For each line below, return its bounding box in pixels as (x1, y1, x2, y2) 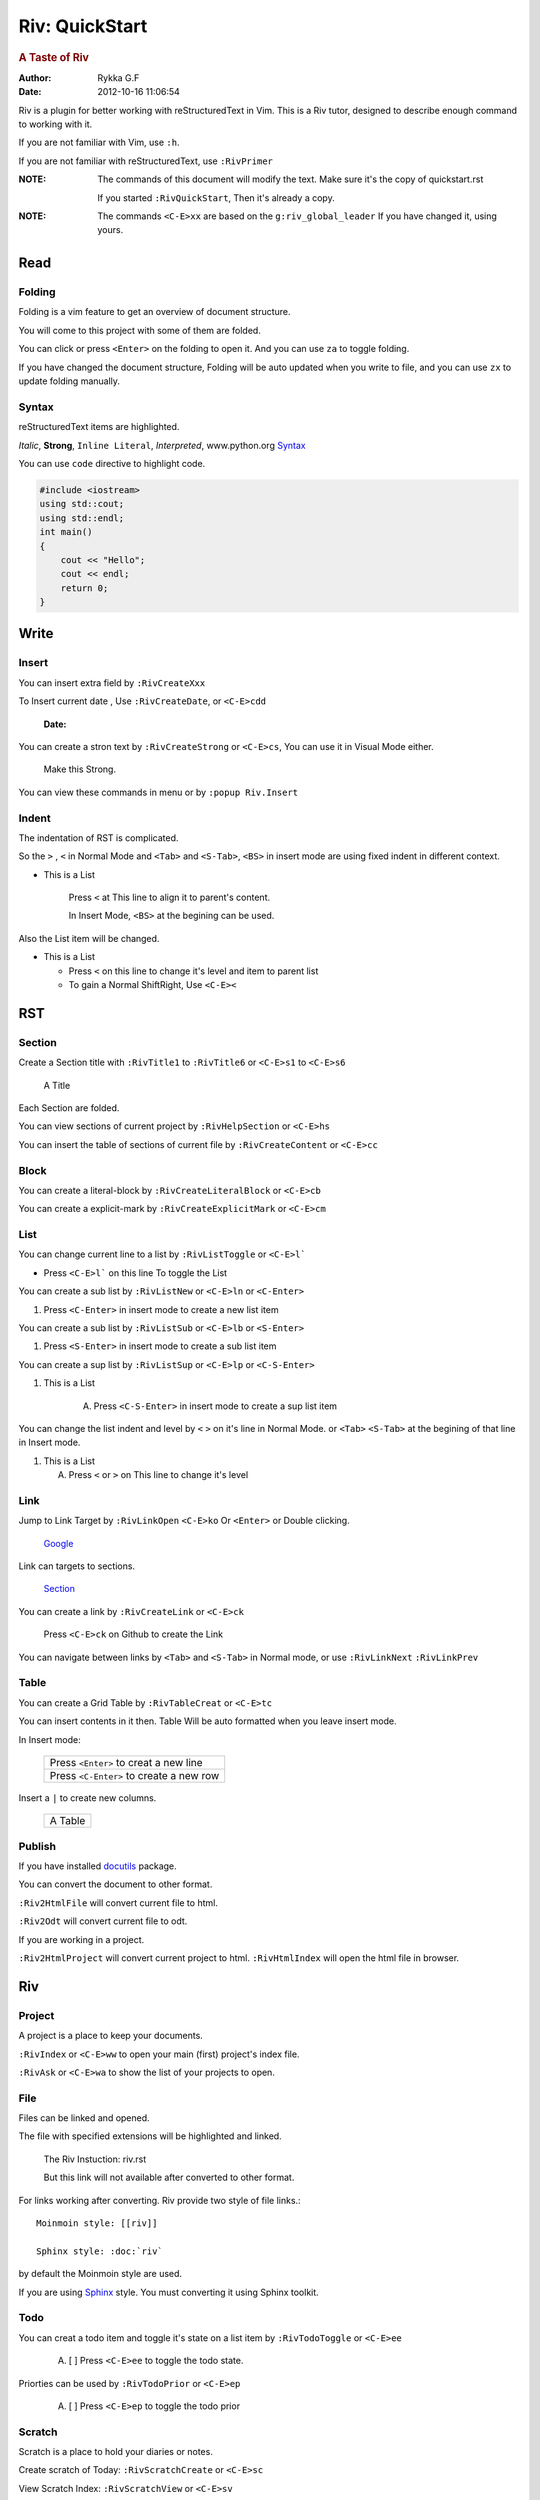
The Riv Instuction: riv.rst (43, 2153, 147, 2165)
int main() (39, 526, 93, 538)
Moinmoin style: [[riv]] (36, 2218, 158, 2229)
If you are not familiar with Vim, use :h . (18, 136, 180, 149)
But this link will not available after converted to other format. (43, 2171, 295, 2184)
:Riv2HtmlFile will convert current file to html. (18, 1896, 219, 1909)
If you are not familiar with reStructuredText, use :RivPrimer (18, 155, 274, 167)
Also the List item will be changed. (18, 932, 160, 944)
